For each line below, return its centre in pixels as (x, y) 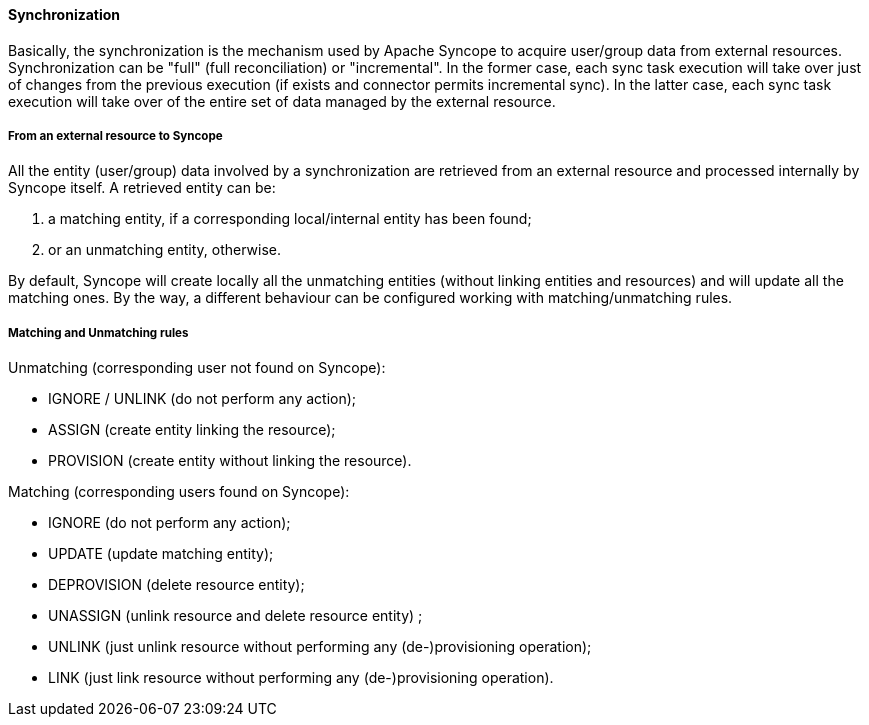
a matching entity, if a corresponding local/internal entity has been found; (290, 219)
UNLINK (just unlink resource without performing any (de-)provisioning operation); (320, 647)
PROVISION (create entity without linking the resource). (230, 461)
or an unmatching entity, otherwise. (164, 250)
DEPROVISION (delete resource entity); (176, 585)
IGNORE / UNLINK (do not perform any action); (202, 399)
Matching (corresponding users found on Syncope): (179, 492)
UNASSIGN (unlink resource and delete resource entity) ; (235, 616)
